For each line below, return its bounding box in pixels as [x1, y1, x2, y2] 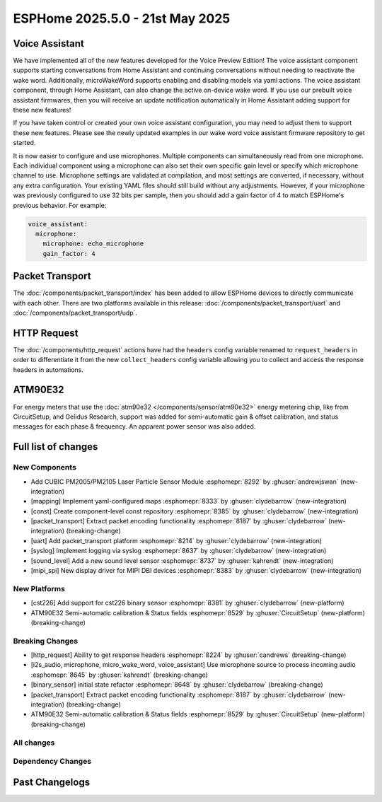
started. [13, 139, 36, 147]
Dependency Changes [13, 757, 92, 767]
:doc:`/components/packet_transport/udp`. [13, 308, 138, 317]
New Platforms [13, 583, 65, 593]
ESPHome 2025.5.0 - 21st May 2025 [13, 11, 231, 26]
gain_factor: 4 [42, 250, 95, 257]
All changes [13, 738, 55, 748]
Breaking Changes [13, 636, 79, 646]
